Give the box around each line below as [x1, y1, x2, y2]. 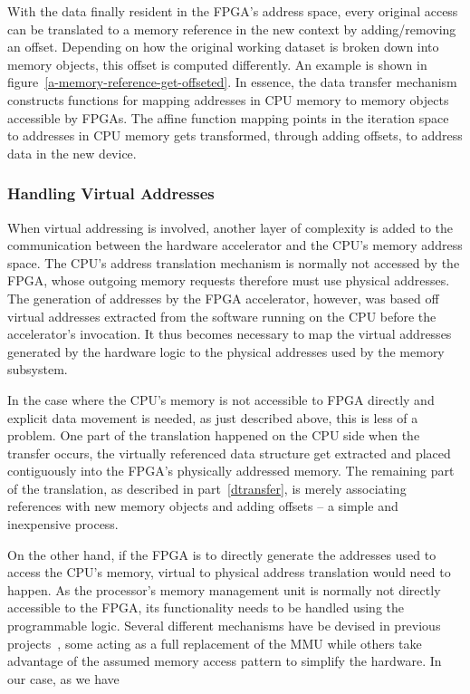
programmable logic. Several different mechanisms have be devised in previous [7, 616, 441, 635]
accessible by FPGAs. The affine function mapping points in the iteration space [7, 108, 449, 127]
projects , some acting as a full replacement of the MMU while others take [7, 633, 422, 652]
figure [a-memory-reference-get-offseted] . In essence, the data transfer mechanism [7, 72, 457, 92]
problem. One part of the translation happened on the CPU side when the [7, 426, 420, 445]
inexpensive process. [7, 515, 119, 534]
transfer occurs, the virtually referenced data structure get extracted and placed [7, 443, 451, 462]
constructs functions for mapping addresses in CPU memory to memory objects [7, 90, 449, 109]
